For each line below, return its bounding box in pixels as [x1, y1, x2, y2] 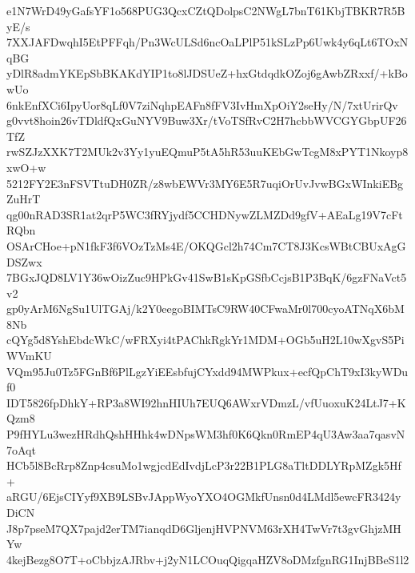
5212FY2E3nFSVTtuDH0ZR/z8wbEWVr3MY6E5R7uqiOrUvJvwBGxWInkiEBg [6, 174, 404, 191]
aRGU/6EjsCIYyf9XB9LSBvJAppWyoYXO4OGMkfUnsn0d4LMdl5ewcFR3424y [6, 488, 401, 505]
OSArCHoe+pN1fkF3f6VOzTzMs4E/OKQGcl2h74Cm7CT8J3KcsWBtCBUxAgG [6, 237, 406, 254]
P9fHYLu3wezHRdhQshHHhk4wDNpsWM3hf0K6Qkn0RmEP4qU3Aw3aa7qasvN [6, 426, 405, 443]
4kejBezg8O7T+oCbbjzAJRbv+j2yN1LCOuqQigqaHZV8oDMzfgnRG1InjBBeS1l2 [6, 551, 409, 567]
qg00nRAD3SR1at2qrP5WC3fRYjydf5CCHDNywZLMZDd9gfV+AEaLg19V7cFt [6, 206, 403, 222]
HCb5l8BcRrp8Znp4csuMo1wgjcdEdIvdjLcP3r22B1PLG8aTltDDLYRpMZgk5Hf [6, 457, 401, 474]
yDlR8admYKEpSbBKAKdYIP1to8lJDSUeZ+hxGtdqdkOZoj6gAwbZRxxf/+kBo [6, 65, 408, 82]
